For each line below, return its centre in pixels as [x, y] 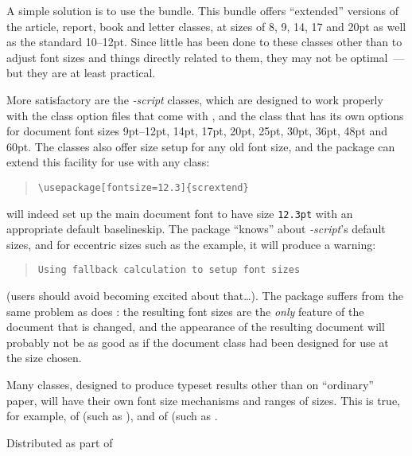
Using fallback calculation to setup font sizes [169, 270]
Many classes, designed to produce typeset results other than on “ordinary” [190, 385]
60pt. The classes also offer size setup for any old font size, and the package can [201, 146]
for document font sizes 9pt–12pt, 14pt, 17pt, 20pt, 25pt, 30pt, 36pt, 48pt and [197, 131]
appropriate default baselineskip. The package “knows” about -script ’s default [196, 229]
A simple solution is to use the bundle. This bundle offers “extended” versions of [203, 10]
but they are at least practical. [81, 73]
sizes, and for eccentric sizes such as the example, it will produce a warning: [191, 244]
